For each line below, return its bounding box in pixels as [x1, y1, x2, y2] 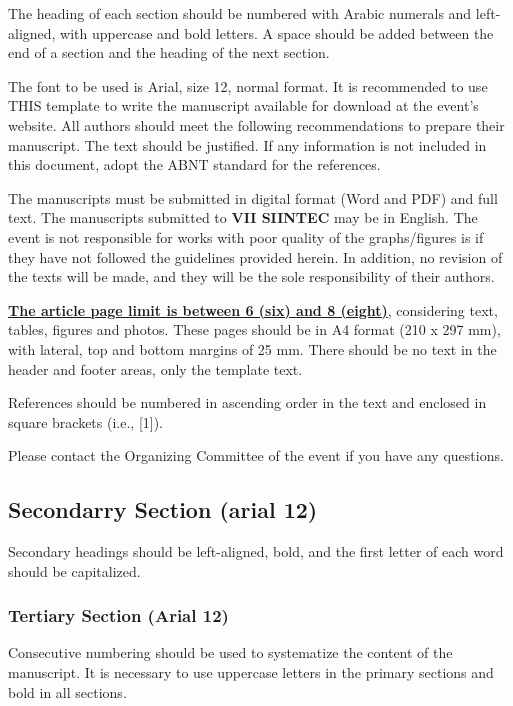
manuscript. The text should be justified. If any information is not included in [8, 134, 487, 155]
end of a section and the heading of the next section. [8, 42, 330, 63]
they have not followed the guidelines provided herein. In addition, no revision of [8, 246, 503, 267]
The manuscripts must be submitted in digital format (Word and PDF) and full [8, 187, 498, 208]
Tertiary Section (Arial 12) [8, 603, 229, 628]
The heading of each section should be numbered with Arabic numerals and [8, 3, 472, 23]
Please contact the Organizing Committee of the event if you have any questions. [8, 445, 504, 466]
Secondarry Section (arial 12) [8, 494, 318, 525]
